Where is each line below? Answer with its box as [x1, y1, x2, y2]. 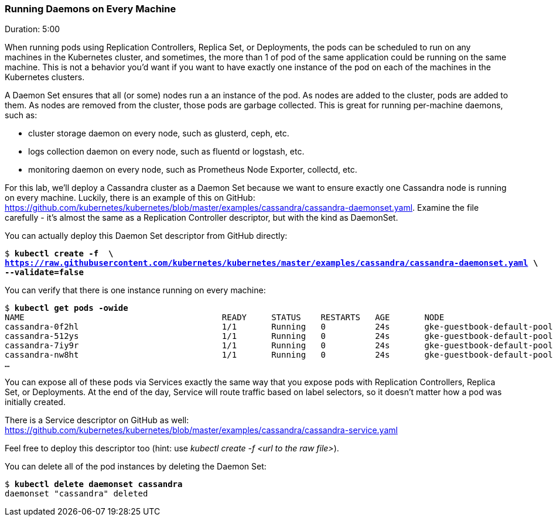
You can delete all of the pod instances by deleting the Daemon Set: [5, 461, 267, 472]
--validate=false [5, 268, 84, 277]
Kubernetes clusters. [5, 72, 85, 83]
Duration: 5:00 [5, 24, 60, 35]
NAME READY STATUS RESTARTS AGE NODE [5, 313, 445, 323]
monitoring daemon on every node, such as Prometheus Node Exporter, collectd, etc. [28, 164, 357, 175]
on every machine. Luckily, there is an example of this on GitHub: [5, 193, 255, 203]
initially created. [5, 397, 66, 407]
